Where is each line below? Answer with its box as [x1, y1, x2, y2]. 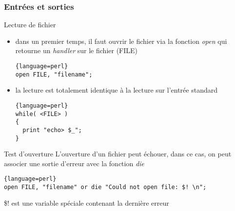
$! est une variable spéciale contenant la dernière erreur [4, 197, 169, 208]
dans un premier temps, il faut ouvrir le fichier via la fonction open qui [15, 36, 227, 46]
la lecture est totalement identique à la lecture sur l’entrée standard [15, 85, 217, 95]
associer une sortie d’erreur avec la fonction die [4, 158, 144, 168]
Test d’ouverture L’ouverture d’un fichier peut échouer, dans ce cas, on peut [4, 149, 232, 159]
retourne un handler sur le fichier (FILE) [15, 45, 138, 56]
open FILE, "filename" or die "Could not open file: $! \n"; [4, 184, 207, 191]
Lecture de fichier [4, 19, 56, 30]
